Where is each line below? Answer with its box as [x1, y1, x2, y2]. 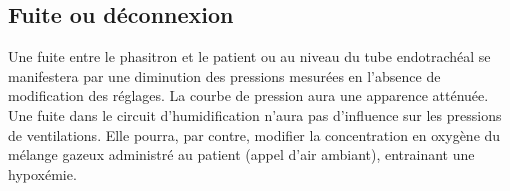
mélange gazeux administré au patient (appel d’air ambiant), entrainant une [8, 144, 475, 165]
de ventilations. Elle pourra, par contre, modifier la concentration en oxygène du [8, 124, 501, 145]
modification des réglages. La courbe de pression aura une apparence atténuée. [8, 85, 489, 106]
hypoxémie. [8, 163, 77, 184]
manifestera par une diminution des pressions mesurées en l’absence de [8, 65, 441, 86]
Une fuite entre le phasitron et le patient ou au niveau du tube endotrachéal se [8, 46, 491, 67]
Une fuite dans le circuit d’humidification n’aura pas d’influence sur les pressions [8, 104, 502, 125]
